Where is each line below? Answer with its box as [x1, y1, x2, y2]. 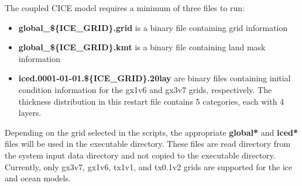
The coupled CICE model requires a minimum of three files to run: [5, 2, 245, 13]
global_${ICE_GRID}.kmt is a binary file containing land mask [18, 41, 266, 53]
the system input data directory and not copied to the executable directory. [5, 149, 276, 161]
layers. [18, 106, 42, 119]
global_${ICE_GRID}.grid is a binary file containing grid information [18, 21, 288, 33]
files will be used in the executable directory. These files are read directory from [5, 137, 291, 150]
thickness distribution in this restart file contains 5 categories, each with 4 [18, 95, 284, 107]
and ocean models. [5, 172, 71, 184]
